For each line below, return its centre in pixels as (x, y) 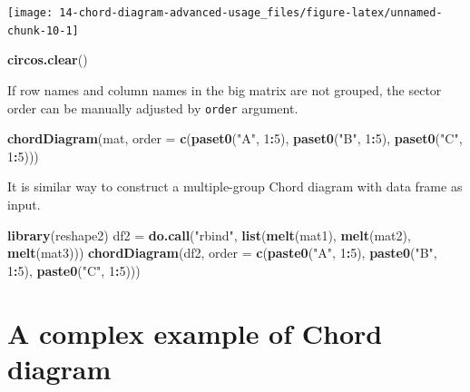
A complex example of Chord (195, 333)
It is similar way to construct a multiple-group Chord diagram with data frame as (235, 186)
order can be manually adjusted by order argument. (153, 108)
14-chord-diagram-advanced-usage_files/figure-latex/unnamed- (251, 13)
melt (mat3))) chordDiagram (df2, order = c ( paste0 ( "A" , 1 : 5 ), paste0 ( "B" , (222, 253)
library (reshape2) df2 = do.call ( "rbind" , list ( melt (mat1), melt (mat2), (209, 235)
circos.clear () (48, 59)
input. (24, 204)
